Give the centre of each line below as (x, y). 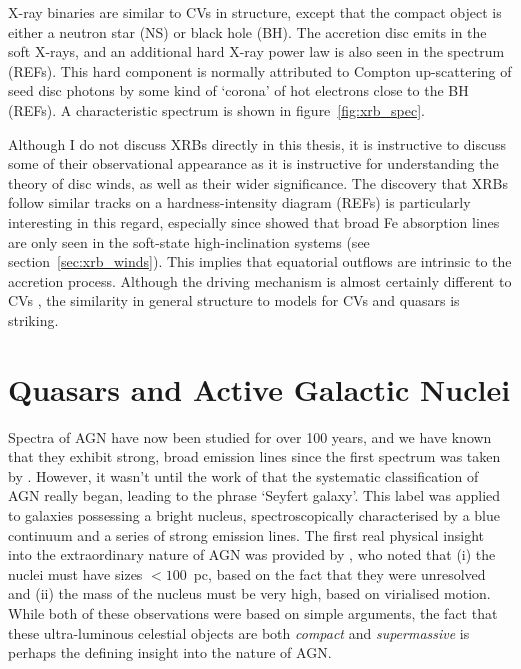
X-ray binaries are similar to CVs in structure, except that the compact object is (255, 12)
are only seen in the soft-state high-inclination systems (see (189, 241)
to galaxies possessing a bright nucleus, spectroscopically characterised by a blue (254, 515)
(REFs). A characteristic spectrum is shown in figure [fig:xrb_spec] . (216, 109)
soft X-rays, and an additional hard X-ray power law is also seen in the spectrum (256, 51)
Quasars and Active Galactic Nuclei (259, 388)
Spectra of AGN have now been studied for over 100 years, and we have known (250, 436)
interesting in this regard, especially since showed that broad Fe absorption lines (254, 221)
